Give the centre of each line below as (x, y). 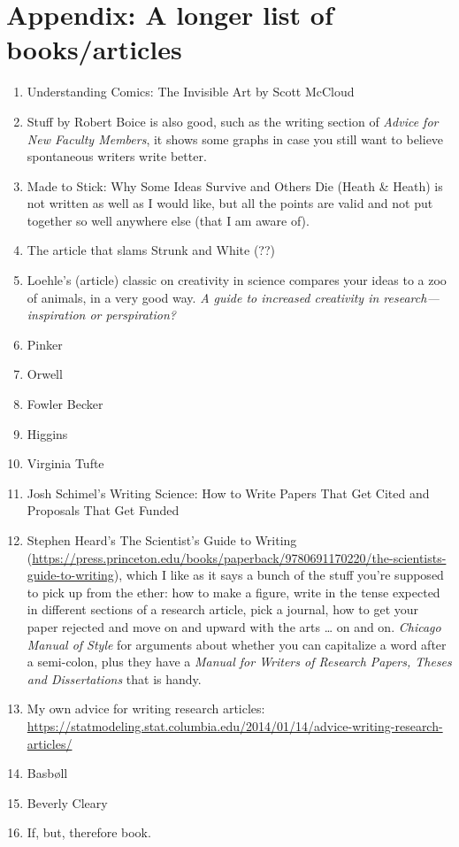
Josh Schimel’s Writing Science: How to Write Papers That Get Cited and (228, 493)
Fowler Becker (65, 404)
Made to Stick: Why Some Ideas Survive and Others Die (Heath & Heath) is (235, 185)
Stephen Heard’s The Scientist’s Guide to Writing (162, 540)
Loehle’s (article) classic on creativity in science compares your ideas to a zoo (237, 280)
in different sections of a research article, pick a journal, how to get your (223, 609)
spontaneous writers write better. (117, 156)
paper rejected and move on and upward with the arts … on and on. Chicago (234, 626)
